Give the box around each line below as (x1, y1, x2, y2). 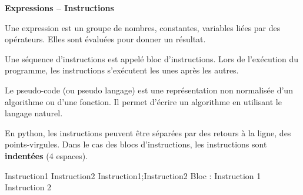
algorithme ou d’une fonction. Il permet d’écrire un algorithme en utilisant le (5, 95, 282, 107)
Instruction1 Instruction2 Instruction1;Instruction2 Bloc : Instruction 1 (5, 169, 261, 181)
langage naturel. (5, 107, 63, 119)
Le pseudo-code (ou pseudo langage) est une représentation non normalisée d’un (5, 83, 293, 96)
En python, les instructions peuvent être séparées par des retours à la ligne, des (5, 126, 291, 139)
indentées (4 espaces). (5, 149, 88, 162)
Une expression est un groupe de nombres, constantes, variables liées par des (5, 21, 281, 33)
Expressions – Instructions (5, 2, 114, 14)
